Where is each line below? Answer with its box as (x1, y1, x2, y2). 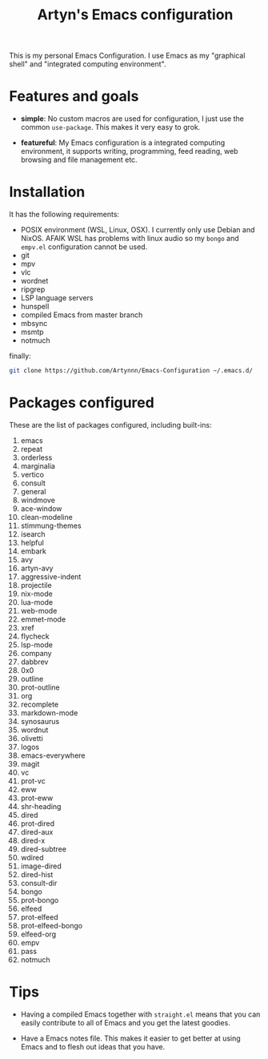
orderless (20, 453, 53, 462)
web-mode (20, 606, 58, 615)
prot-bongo (20, 895, 59, 904)
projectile (20, 580, 52, 590)
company (20, 648, 52, 658)
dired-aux (20, 827, 54, 836)
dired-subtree (20, 844, 67, 854)
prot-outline (20, 683, 61, 692)
